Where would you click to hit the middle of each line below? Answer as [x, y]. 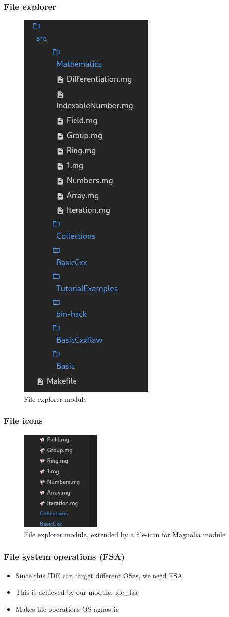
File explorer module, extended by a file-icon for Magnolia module [125, 534]
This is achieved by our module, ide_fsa [77, 592]
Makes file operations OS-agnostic [67, 608]
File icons [24, 421]
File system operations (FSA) [64, 557]
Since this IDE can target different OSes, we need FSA [99, 575]
